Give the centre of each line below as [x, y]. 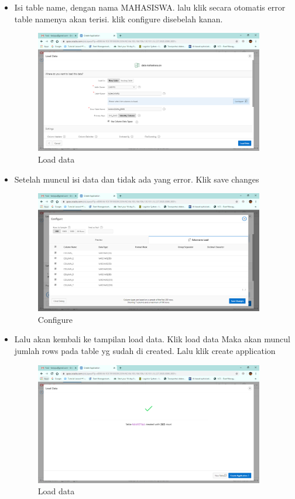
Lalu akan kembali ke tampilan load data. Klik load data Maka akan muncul [152, 339]
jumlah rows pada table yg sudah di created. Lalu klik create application [145, 351]
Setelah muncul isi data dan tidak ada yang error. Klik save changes [137, 179]
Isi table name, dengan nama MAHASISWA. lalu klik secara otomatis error [150, 7]
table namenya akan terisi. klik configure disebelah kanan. [119, 18]
